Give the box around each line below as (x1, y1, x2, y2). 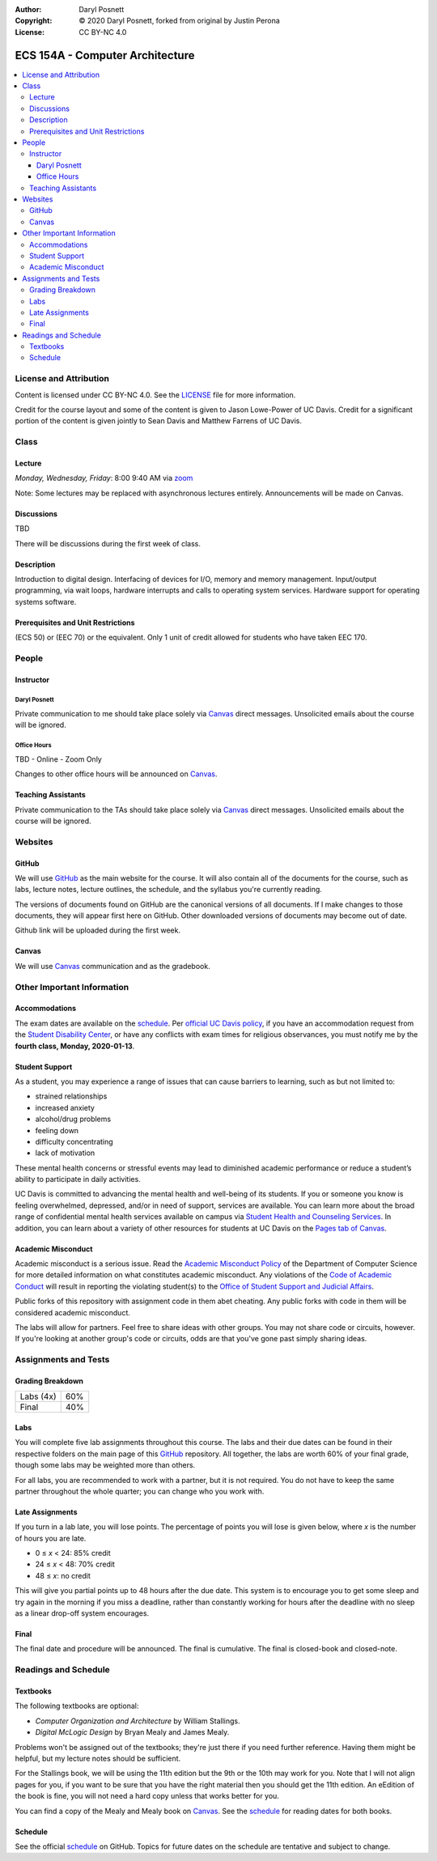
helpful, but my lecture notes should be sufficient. (15, 1753, 181, 1763)
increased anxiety (35, 1103, 95, 1112)
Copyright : (15, 16, 53, 26)
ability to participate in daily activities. (15, 1175, 141, 1184)
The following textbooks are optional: (15, 1701, 139, 1711)
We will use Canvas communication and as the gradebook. (15, 961, 210, 971)
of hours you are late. (15, 1533, 87, 1543)
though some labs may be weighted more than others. (15, 1460, 196, 1470)
